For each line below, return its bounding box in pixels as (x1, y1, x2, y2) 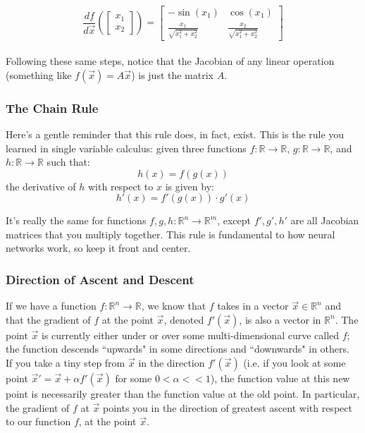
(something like (6, 67, 72, 82)
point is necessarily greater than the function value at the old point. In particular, (6, 386, 360, 401)
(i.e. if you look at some (243, 355, 346, 370)
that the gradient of (6, 312, 91, 327)
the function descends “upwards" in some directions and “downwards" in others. (6, 341, 349, 356)
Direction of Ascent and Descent (6, 270, 194, 288)
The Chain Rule (6, 99, 99, 116)
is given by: (165, 178, 214, 193)
